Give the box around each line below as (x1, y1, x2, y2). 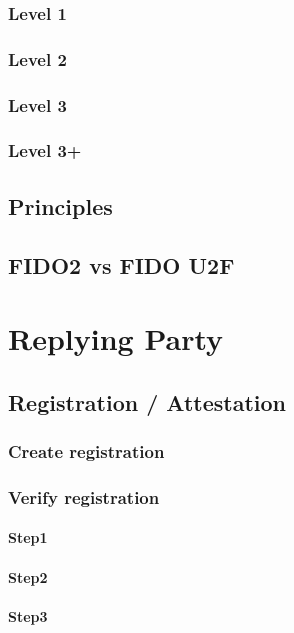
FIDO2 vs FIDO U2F (8, 249, 235, 280)
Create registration (8, 439, 165, 464)
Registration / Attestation (8, 386, 286, 417)
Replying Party (8, 318, 224, 359)
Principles (8, 190, 113, 221)
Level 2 (8, 46, 67, 71)
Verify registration (8, 484, 160, 509)
